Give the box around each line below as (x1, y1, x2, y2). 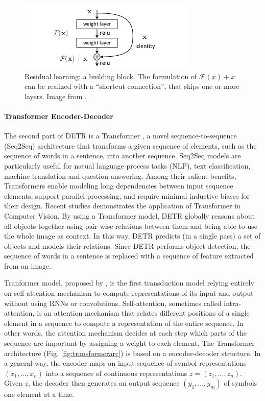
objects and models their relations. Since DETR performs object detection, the (4, 240, 251, 251)
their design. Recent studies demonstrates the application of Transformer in (4, 200, 240, 211)
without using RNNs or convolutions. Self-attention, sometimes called (4, 297, 222, 308)
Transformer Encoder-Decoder (4, 110, 113, 121)
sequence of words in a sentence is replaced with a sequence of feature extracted (4, 250, 254, 261)
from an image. (4, 260, 52, 271)
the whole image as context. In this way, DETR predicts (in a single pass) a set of (4, 230, 261, 241)
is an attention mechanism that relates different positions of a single (37, 308, 250, 318)
